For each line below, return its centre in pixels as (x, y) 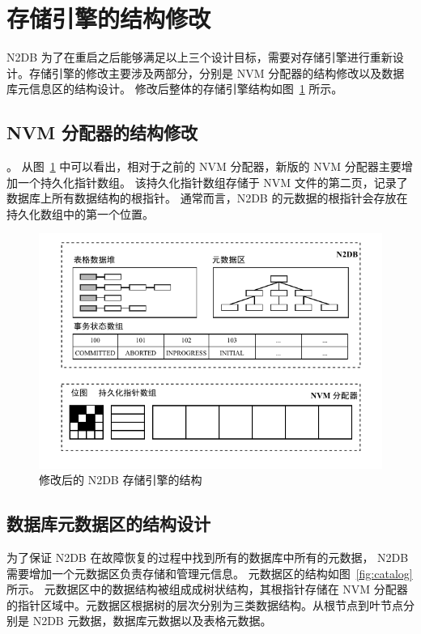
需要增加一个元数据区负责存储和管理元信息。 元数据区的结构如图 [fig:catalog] (210, 573)
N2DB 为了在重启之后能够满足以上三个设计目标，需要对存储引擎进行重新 (200, 57)
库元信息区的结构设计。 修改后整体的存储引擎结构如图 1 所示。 (175, 89)
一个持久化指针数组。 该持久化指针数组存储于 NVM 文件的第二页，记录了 (213, 182)
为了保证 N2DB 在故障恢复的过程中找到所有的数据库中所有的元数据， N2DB (208, 557)
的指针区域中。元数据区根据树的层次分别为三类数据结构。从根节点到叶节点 (205, 604)
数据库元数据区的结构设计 (108, 523)
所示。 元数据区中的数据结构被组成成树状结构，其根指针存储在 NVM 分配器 (207, 589)
